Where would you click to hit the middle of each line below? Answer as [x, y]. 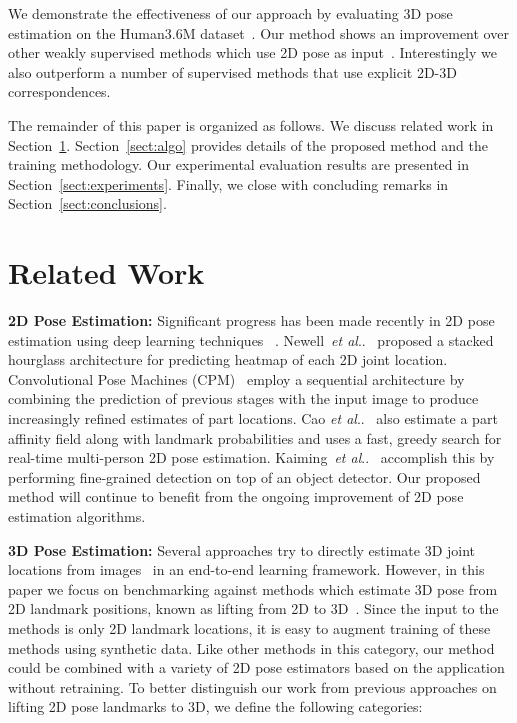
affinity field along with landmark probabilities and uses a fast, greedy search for [255, 437]
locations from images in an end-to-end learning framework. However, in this [246, 569]
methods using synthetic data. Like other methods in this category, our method [251, 647]
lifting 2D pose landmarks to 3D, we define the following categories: [215, 706]
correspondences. [59, 91]
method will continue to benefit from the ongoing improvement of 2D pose [236, 496]
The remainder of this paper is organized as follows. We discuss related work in [251, 124]
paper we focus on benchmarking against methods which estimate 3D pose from [253, 588]
